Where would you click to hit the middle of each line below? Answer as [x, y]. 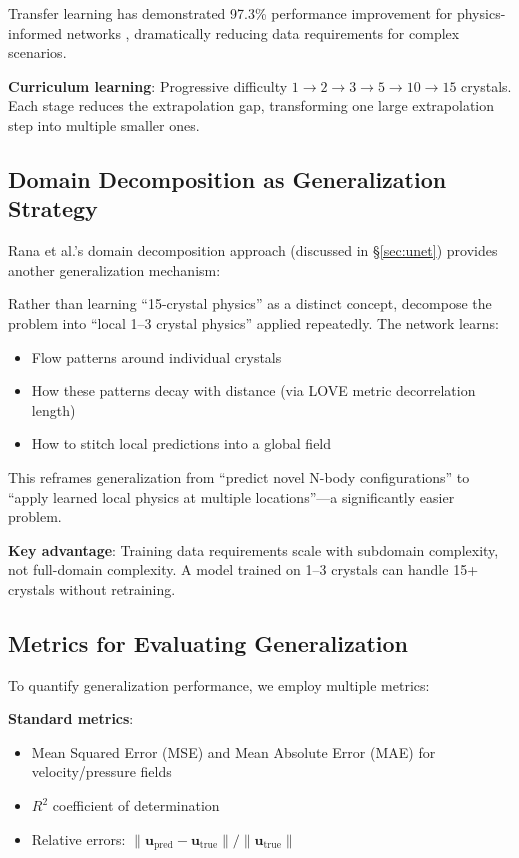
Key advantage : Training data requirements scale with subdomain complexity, [253, 549]
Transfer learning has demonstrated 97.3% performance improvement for [230, 13]
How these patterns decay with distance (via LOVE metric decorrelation [253, 390]
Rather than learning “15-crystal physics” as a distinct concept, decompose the [250, 303]
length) [53, 409]
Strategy [53, 208]
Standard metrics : [71, 718]
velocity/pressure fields [101, 771]
